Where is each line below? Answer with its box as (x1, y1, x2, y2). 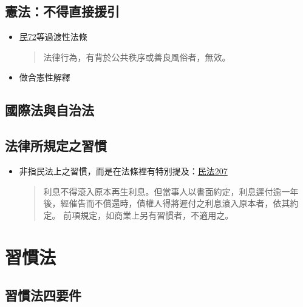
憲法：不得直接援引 (5, 2, 120, 21)
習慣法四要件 (5, 286, 81, 305)
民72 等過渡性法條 (19, 30, 87, 43)
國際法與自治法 (5, 101, 94, 119)
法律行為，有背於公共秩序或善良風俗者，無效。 (43, 50, 231, 63)
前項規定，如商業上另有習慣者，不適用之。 (63, 208, 234, 221)
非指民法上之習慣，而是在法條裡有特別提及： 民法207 (19, 164, 228, 177)
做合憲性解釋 (19, 71, 70, 84)
